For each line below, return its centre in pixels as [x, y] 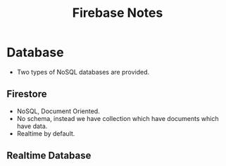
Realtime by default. [46, 133]
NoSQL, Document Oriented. [58, 111]
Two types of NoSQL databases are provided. [83, 72]
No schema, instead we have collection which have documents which [118, 118]
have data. [32, 126]
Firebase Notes [118, 13]
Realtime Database [49, 156]
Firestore [27, 94]
